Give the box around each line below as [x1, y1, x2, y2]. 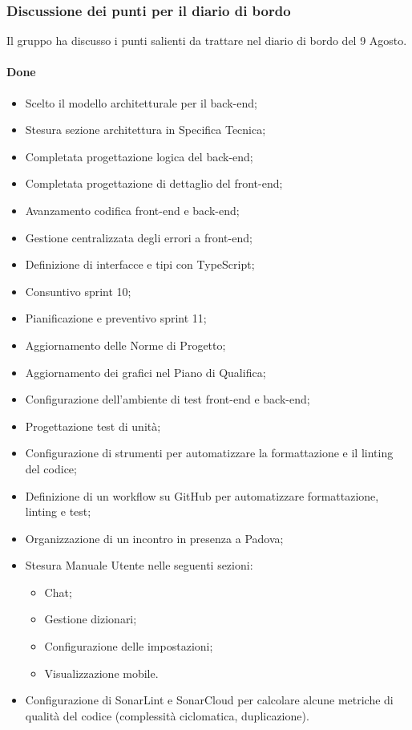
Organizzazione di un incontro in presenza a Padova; [25, 529, 284, 546]
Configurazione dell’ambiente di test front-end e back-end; [25, 391, 310, 408]
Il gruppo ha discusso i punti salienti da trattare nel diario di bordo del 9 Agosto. [6, 32, 407, 49]
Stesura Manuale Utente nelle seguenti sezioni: [25, 557, 253, 574]
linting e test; [25, 503, 91, 520]
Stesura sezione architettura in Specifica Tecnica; [25, 121, 266, 138]
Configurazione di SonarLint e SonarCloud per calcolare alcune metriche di [25, 691, 394, 708]
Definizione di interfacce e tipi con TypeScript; [25, 256, 255, 273]
